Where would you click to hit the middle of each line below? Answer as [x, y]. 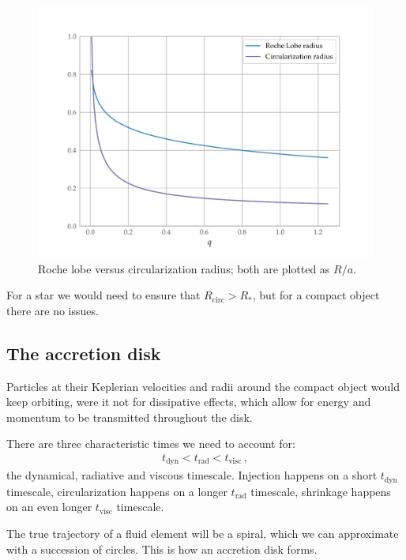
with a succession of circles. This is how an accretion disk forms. [162, 549]
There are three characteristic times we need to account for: [151, 443]
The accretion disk [84, 353]
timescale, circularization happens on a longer [117, 491]
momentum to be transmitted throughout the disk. [130, 417]
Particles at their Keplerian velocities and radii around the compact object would [203, 386]
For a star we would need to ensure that [103, 295]
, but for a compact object [316, 295]
